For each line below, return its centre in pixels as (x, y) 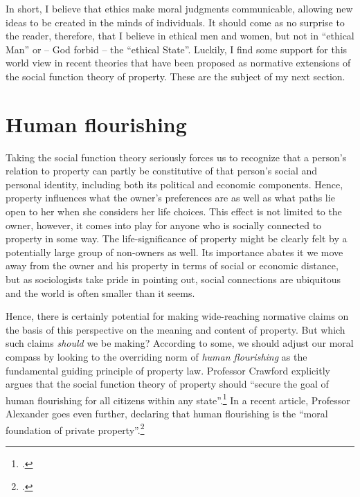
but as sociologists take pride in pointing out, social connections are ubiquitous (173, 279)
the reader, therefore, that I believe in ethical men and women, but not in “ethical (180, 36)
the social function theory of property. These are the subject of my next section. (175, 76)
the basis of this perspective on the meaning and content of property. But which (175, 329)
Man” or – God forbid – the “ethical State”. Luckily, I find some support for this (177, 49)
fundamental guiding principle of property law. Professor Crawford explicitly (168, 370)
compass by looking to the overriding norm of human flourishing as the (156, 356)
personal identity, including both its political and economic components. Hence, (174, 184)
